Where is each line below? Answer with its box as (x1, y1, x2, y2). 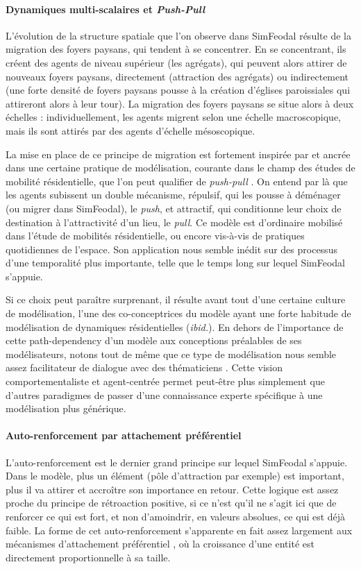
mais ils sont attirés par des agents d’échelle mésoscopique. (6, 123, 255, 137)
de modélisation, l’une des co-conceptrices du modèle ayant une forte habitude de (6, 306, 351, 321)
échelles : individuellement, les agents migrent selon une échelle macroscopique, (6, 110, 342, 124)
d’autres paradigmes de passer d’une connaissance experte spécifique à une (6, 387, 323, 402)
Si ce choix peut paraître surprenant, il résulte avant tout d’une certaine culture (6, 292, 346, 307)
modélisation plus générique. (6, 401, 126, 416)
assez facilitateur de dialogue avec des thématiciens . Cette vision (6, 360, 283, 375)
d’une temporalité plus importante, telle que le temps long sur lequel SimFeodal (6, 255, 346, 270)
